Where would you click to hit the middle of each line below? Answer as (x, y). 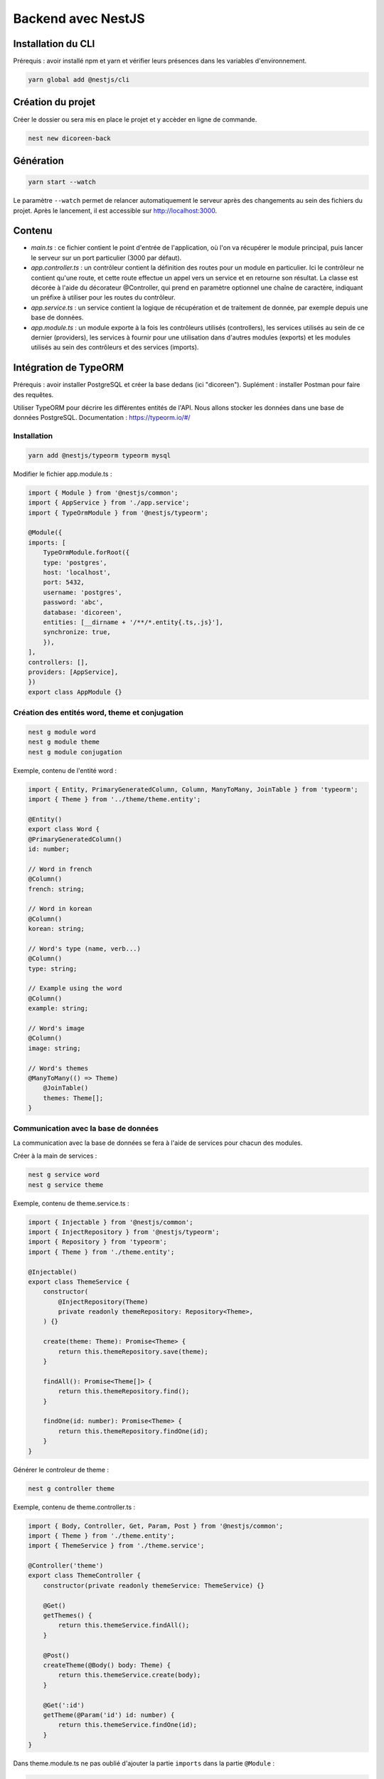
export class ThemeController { (85, 1575)
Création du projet (54, 102)
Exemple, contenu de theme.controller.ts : (74, 1507)
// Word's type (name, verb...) (85, 949)
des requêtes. (33, 394)
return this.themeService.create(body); (129, 1675)
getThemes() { (68, 1616)
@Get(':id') (64, 1705)
